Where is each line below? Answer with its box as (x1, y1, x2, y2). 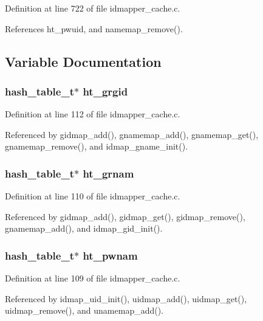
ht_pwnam (83, 247, 138, 263)
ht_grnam (83, 165, 134, 181)
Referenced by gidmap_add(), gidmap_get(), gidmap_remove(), (5, 210, 245, 223)
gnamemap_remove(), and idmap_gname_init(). (5, 140, 188, 153)
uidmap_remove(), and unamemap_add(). (5, 304, 164, 317)
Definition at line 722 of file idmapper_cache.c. (5, 2, 180, 14)
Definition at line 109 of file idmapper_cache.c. (5, 272, 180, 285)
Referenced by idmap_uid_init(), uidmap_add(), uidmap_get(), (5, 292, 247, 305)
